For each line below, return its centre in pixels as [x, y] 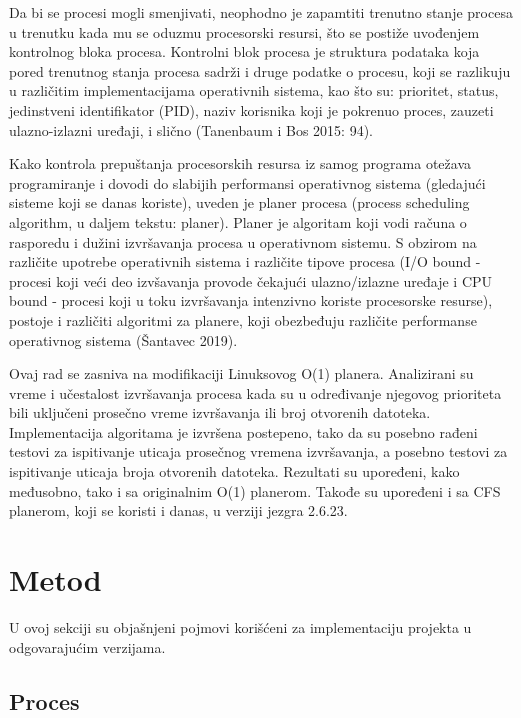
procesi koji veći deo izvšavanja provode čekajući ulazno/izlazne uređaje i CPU [251, 280]
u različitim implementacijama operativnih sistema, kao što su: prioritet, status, [254, 90]
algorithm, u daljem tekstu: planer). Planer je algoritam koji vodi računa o [238, 221]
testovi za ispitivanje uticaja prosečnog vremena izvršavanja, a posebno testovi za [258, 451]
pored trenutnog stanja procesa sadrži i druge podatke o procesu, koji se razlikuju [260, 70]
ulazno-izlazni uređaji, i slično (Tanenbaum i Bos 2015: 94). [191, 129]
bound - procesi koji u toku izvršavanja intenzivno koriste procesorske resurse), [251, 300]
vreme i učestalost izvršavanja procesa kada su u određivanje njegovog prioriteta [255, 392]
